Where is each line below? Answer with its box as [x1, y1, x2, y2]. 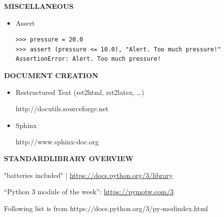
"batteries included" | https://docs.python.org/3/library [4, 170, 173, 180]
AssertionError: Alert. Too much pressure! [15, 55, 161, 63]
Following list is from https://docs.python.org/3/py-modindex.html [4, 203, 208, 213]
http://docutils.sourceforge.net [15, 103, 109, 114]
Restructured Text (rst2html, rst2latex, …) [15, 87, 144, 97]
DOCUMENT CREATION [4, 70, 98, 80]
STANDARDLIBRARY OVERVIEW [4, 153, 134, 163]
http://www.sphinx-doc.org [15, 136, 99, 147]
